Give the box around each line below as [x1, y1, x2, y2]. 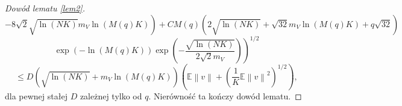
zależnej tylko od [80, 90, 142, 102]
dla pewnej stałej [5, 90, 68, 102]
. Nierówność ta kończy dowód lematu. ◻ [148, 90, 302, 102]
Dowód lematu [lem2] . [5, 2, 85, 14]
